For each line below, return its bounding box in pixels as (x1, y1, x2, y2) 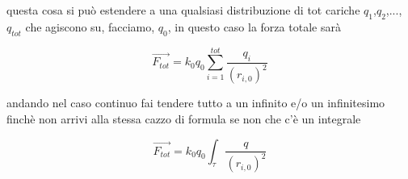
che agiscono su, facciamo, (25, 18, 155, 35)
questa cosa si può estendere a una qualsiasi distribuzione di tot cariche (6, 2, 360, 18)
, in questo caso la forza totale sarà (167, 18, 341, 35)
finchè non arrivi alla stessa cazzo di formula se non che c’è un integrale (6, 110, 361, 127)
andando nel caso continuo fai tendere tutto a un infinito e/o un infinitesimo (6, 94, 385, 111)
